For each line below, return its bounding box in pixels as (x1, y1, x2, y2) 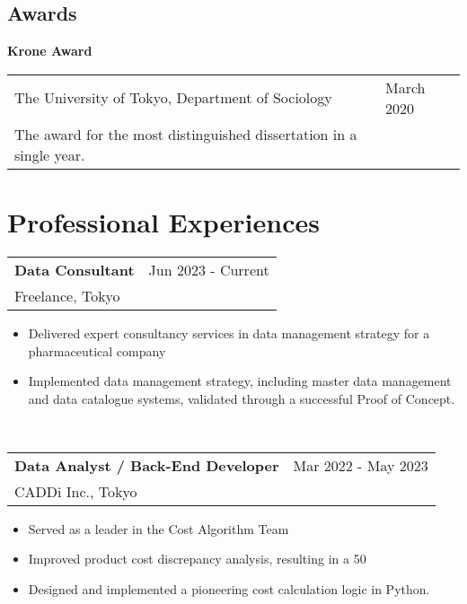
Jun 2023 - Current (148, 258, 269, 280)
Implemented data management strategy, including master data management (28, 372, 452, 390)
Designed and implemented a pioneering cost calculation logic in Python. (28, 580, 430, 599)
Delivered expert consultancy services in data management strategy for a (28, 323, 430, 342)
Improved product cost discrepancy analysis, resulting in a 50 (28, 549, 366, 568)
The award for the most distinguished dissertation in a (14, 123, 357, 144)
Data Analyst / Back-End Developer (14, 454, 279, 476)
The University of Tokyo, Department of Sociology (14, 87, 332, 109)
